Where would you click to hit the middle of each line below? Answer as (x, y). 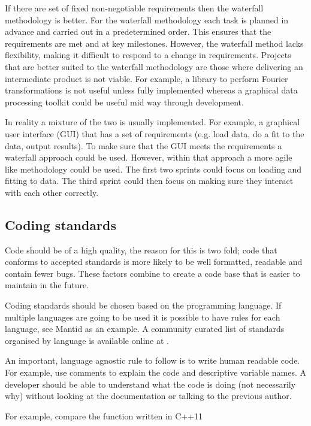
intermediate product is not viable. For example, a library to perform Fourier (147, 78)
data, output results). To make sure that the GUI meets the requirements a (144, 145)
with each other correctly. (52, 192)
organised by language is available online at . (87, 340)
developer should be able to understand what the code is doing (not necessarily (150, 384)
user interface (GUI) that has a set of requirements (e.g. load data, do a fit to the (155, 133)
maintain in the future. (47, 285)
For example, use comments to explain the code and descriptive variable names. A (156, 372)
